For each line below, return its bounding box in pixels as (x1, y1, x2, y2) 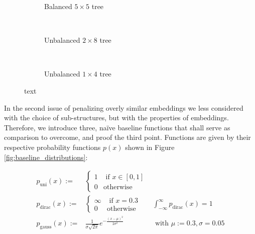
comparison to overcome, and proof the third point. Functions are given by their (4, 132, 251, 142)
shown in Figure (125, 141, 175, 152)
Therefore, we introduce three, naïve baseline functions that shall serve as (4, 122, 230, 132)
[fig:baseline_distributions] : (4, 151, 88, 162)
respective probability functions (4, 141, 101, 152)
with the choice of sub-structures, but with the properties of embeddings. (4, 112, 229, 123)
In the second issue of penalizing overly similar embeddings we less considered (4, 102, 243, 113)
